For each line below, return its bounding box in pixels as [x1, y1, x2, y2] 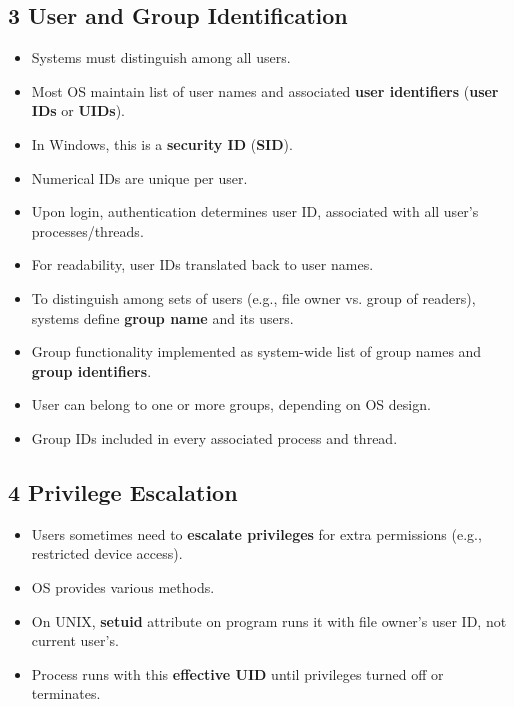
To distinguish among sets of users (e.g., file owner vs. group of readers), [31, 287, 476, 308]
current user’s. [31, 630, 119, 651]
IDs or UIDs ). [31, 100, 125, 121]
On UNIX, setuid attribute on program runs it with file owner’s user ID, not [31, 610, 507, 631]
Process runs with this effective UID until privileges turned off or [31, 663, 444, 684]
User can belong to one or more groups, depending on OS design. [31, 394, 431, 415]
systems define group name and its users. [31, 307, 294, 328]
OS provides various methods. [31, 576, 215, 597]
